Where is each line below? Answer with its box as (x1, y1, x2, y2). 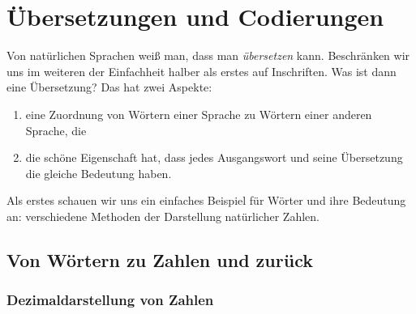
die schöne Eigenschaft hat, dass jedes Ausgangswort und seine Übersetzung (25, 149, 403, 166)
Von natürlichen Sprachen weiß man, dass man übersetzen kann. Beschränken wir (6, 47, 410, 64)
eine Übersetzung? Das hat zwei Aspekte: (6, 78, 212, 95)
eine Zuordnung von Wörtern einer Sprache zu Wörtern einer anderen (25, 105, 372, 122)
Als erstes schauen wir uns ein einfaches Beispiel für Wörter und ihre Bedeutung (6, 192, 406, 209)
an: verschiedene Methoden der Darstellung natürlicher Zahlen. (6, 207, 320, 224)
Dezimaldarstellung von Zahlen (6, 290, 214, 310)
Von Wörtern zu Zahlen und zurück (6, 247, 313, 272)
